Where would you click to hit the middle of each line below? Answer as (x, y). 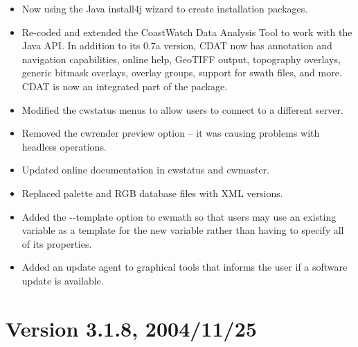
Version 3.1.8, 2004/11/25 (131, 328)
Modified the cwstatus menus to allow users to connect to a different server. (182, 109)
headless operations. (64, 146)
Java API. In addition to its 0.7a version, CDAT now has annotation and (177, 45)
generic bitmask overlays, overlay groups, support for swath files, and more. (182, 73)
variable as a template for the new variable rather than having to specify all (183, 230)
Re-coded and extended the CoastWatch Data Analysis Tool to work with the (187, 32)
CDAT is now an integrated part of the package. (125, 86)
